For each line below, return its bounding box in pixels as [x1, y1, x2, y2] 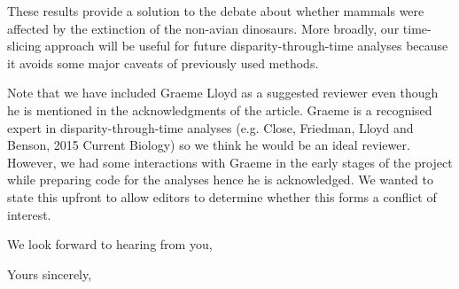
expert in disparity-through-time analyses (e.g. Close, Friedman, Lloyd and [7, 118, 414, 137]
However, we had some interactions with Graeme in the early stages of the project [7, 152, 453, 171]
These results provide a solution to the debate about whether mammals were [7, 2, 424, 20]
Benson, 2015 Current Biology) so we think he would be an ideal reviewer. [7, 136, 410, 154]
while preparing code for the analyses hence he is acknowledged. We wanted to [7, 170, 433, 189]
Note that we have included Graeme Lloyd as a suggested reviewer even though [7, 83, 439, 102]
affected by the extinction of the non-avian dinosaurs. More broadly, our [7, 19, 400, 37]
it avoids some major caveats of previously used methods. [7, 53, 319, 72]
